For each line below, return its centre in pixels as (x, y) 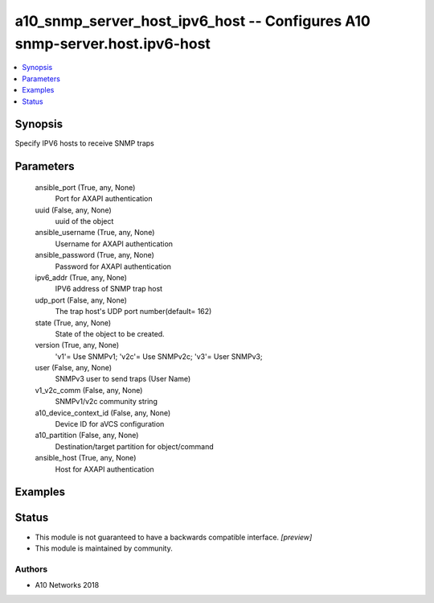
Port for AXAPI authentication (104, 199)
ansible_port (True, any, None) (85, 187)
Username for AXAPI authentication (114, 244)
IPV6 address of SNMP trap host (109, 289)
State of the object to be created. (110, 333)
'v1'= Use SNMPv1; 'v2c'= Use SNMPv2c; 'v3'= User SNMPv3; (159, 356)
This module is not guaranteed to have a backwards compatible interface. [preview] (174, 537)
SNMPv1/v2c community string (106, 402)
